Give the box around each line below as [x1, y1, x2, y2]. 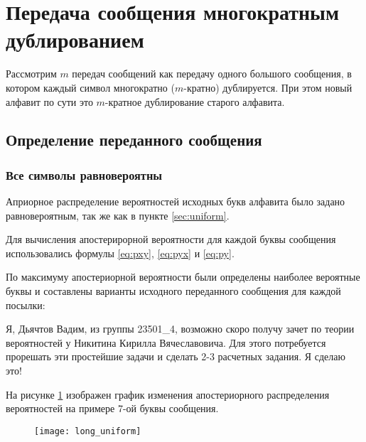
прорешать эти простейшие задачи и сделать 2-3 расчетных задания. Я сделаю [6, 349, 345, 364]
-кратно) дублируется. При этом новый [183, 80, 352, 95]
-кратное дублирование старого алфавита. [104, 94, 285, 109]
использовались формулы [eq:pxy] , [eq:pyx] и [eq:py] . [6, 245, 235, 260]
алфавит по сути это [6, 94, 93, 109]
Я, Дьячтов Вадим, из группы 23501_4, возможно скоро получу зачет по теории [6, 321, 355, 336]
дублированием [6, 25, 144, 54]
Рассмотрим [6, 66, 57, 81]
